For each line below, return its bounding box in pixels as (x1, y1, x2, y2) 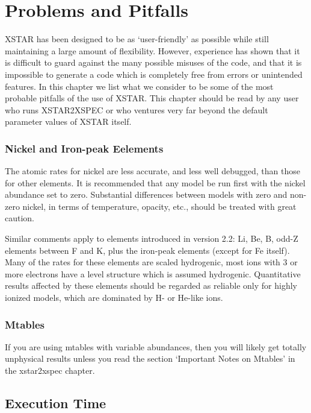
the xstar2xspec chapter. (5, 364, 95, 377)
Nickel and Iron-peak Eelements (5, 140, 164, 156)
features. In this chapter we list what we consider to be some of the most (5, 80, 274, 92)
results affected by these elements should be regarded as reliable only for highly (5, 279, 297, 292)
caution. (5, 212, 35, 224)
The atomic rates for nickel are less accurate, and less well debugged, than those (5, 165, 300, 177)
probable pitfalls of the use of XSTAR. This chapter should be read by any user (5, 92, 299, 104)
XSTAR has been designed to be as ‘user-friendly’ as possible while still (5, 33, 269, 45)
